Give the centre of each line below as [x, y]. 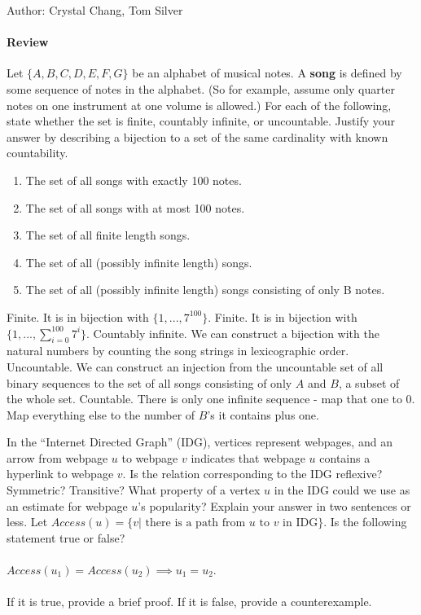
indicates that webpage [248, 457]
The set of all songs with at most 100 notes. [135, 207]
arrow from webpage [57, 457]
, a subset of [369, 382]
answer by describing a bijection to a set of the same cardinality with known [197, 136]
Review [28, 42]
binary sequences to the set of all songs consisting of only [149, 382]
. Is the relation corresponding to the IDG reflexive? [252, 474]
